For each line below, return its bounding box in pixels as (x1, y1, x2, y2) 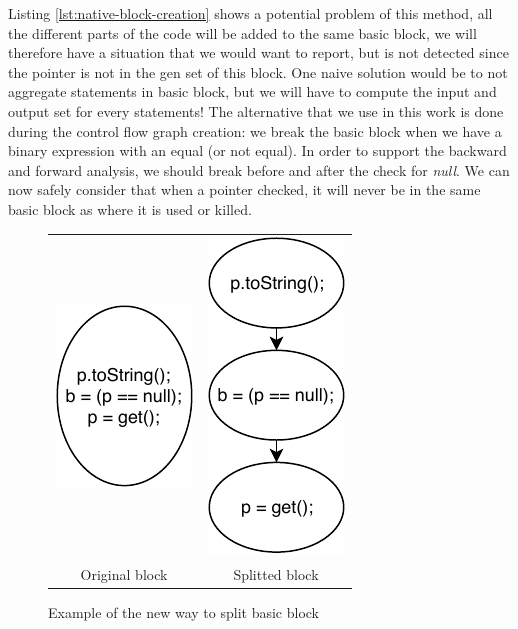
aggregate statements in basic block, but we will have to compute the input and (8, 81, 497, 102)
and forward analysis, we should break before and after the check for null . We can (8, 159, 510, 180)
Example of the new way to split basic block (48, 602, 319, 623)
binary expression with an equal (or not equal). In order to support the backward (8, 140, 507, 161)
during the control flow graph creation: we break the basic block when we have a (8, 120, 502, 141)
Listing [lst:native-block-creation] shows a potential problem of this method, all (8, 3, 493, 23)
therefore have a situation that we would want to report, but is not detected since (8, 42, 509, 63)
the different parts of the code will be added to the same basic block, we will (8, 22, 477, 43)
